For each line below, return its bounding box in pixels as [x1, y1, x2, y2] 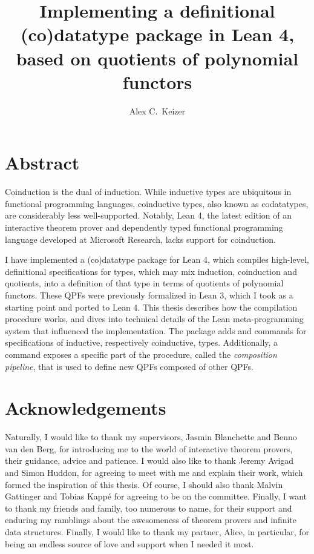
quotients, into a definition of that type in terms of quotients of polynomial [5, 277, 284, 289]
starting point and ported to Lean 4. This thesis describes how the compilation [5, 300, 298, 313]
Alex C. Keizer [129, 104, 186, 117]
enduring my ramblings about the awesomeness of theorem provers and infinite [5, 513, 297, 526]
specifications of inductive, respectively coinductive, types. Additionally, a [5, 336, 278, 349]
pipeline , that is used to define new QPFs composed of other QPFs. [5, 360, 253, 372]
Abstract [5, 150, 80, 175]
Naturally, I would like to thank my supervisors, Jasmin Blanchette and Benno [5, 430, 297, 443]
